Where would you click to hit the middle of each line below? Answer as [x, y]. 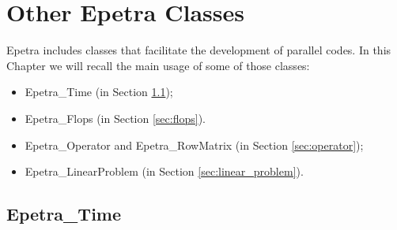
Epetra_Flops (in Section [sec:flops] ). [115, 118]
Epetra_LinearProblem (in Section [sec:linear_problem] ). [164, 171]
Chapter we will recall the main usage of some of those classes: [158, 65]
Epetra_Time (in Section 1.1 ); [99, 92]
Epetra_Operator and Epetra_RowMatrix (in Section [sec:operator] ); [194, 145]
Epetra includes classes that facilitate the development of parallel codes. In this [199, 50]
